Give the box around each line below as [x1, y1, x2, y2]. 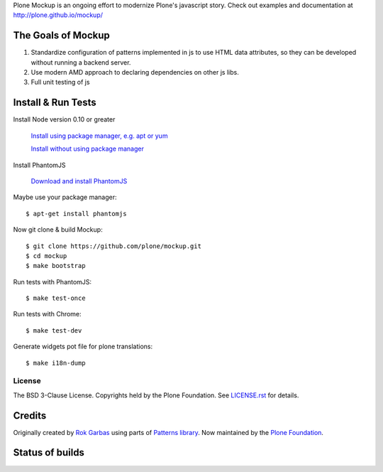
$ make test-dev [26, 326, 82, 334]
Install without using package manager [30, 144, 145, 153]
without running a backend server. [30, 58, 131, 67]
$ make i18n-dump [26, 359, 86, 367]
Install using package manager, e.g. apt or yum [30, 132, 168, 140]
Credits [13, 409, 47, 422]
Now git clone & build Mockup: [13, 225, 103, 234]
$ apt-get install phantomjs [26, 210, 127, 218]
